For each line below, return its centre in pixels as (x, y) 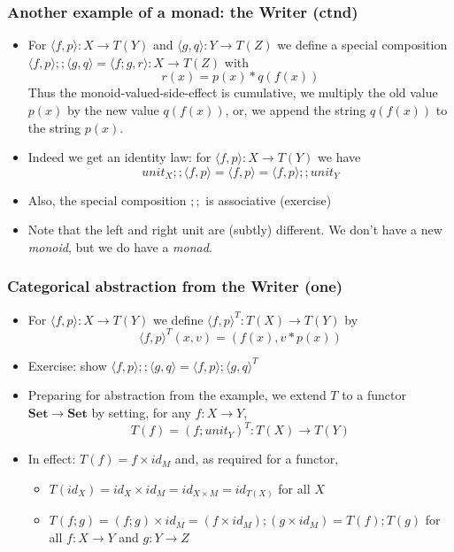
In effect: (52, 459)
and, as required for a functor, (257, 459)
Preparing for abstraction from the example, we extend (177, 395)
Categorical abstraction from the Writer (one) (175, 286)
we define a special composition (362, 45)
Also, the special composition (107, 199)
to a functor (374, 395)
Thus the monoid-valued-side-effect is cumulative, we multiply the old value (233, 92)
